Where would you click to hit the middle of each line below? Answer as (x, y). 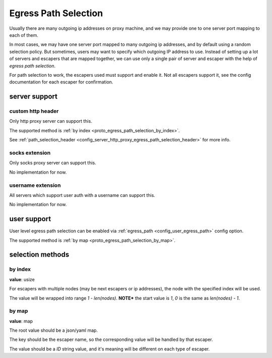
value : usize (22, 279)
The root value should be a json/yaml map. (54, 330)
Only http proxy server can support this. (51, 121)
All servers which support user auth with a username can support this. (82, 195)
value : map (21, 321)
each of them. (24, 35)
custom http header (34, 111)
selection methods (39, 255)
